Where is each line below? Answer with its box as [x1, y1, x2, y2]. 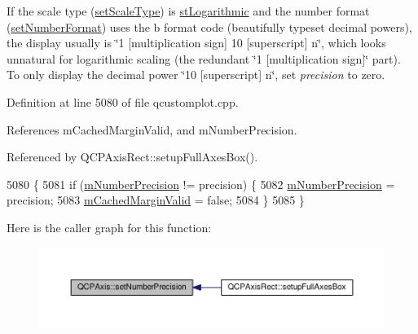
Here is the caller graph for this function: [7, 218, 212, 235]
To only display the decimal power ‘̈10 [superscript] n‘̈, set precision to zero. [7, 66, 385, 83]
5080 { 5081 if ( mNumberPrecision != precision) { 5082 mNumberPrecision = [7, 175, 395, 192]
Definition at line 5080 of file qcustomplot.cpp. [7, 93, 239, 110]
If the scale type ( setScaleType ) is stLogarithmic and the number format [7, 2, 370, 19]
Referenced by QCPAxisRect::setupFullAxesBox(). [7, 148, 258, 165]
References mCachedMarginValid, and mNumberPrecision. [7, 121, 297, 138]
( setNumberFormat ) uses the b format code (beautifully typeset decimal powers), [7, 18, 412, 35]
